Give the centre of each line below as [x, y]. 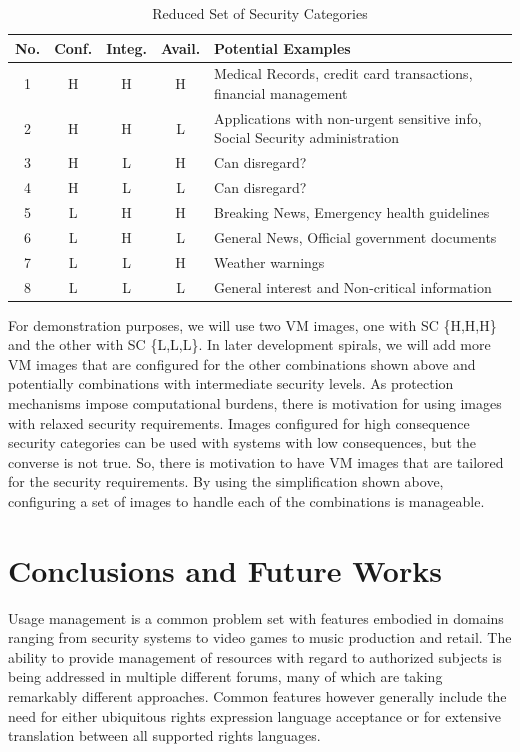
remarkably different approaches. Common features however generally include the [257, 696]
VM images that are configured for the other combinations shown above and [242, 363]
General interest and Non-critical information [353, 286]
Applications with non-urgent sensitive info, [348, 117]
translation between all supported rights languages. [164, 735]
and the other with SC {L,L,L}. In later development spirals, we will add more [249, 344]
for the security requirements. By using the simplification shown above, [226, 481]
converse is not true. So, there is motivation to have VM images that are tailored [256, 461]
